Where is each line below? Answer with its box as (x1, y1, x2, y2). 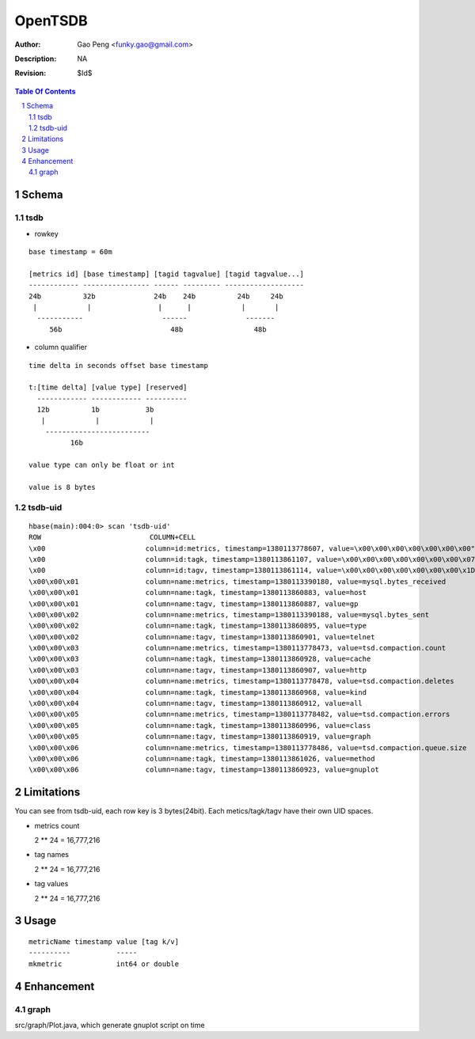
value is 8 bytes (28, 483, 96, 491)
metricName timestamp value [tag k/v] (28, 938, 180, 946)
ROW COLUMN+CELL (28, 533, 196, 542)
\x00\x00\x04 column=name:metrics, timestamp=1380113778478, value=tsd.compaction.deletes (28, 677, 454, 686)
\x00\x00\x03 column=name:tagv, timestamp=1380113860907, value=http (28, 665, 367, 674)
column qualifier (34, 343, 88, 352)
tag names (34, 850, 69, 859)
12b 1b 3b (36, 405, 154, 415)
